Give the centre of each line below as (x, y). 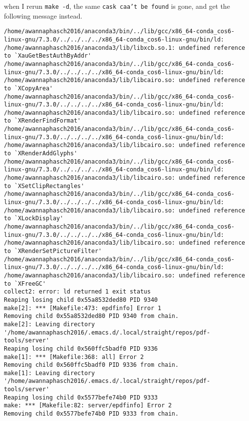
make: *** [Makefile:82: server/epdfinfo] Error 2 (88, 406)
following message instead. (43, 15)
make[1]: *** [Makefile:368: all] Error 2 (74, 357)
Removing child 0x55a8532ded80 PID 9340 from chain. (91, 316)
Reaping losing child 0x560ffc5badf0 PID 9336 (81, 348)
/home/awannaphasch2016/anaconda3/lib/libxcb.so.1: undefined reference (124, 48)
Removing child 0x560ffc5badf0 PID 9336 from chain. (91, 365)
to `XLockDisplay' (34, 219)
